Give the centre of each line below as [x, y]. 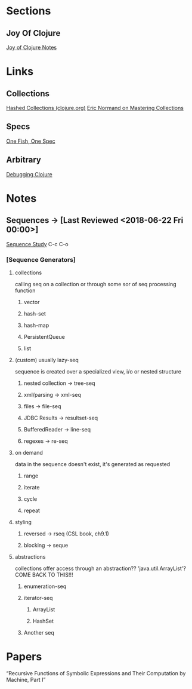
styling [23, 522]
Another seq [39, 632]
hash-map [36, 325]
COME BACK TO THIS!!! [44, 574]
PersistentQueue [44, 336]
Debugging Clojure [29, 174]
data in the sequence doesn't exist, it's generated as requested [92, 464]
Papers [24, 657]
